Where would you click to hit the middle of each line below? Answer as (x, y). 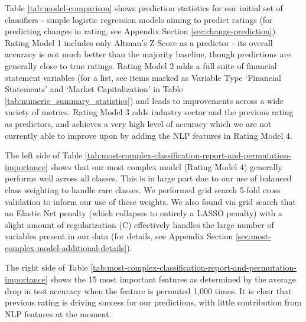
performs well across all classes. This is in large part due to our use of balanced (148, 178)
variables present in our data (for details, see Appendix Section (119, 236)
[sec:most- (253, 236)
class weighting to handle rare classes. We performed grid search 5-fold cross (143, 189)
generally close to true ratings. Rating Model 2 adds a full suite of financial (141, 65)
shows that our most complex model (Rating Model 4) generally (166, 166)
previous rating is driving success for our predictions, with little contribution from (153, 302)
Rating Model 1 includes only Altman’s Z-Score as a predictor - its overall (139, 42)
